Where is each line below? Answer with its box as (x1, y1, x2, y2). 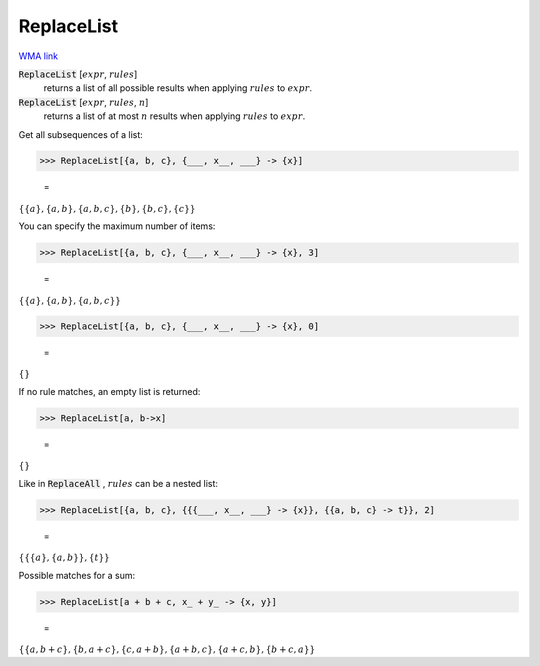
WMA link (18, 50, 59, 62)
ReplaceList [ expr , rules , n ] (18, 96, 149, 108)
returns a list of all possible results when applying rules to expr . (43, 82, 313, 94)
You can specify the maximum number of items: (18, 220, 216, 232)
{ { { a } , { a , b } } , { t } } (18, 552, 110, 564)
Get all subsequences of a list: (18, 128, 144, 140)
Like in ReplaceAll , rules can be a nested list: (18, 477, 219, 489)
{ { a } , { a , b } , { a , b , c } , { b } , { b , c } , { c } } (18, 203, 196, 214)
